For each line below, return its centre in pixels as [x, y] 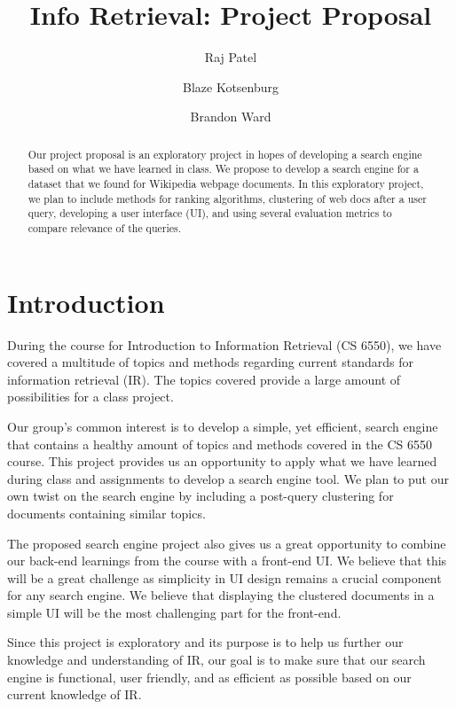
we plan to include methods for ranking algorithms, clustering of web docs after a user [227, 198]
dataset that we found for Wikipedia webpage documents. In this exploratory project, [226, 184]
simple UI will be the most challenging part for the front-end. [174, 612]
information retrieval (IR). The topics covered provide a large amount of [204, 379]
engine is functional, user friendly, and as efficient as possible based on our [209, 677]
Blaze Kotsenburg [231, 86]
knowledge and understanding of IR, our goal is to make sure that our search [216, 660]
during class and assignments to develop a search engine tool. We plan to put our [228, 478]
